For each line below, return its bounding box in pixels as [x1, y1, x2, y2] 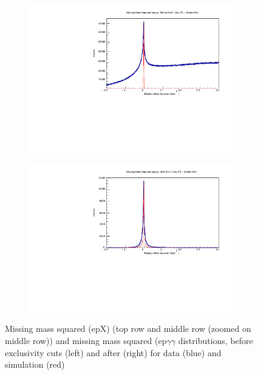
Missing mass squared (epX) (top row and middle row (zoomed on [5, 322, 251, 335]
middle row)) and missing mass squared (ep [5, 334, 167, 346]
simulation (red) [5, 358, 65, 371]
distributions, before [178, 334, 253, 346]
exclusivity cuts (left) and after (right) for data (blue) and [5, 346, 222, 359]
